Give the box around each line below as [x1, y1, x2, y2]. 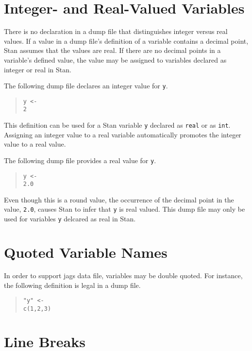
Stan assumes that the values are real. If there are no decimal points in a [4, 45, 221, 55]
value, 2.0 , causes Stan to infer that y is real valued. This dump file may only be [4, 204, 245, 214]
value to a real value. [4, 139, 66, 149]
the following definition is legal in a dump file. [4, 280, 141, 290]
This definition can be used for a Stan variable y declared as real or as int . [4, 120, 231, 130]
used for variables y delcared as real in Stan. [4, 214, 136, 224]
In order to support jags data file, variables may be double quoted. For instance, [4, 270, 243, 280]
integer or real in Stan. [4, 64, 71, 74]
